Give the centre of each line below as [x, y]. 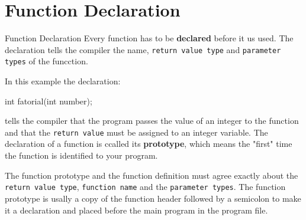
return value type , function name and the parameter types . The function [145, 187]
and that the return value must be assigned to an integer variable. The [136, 132]
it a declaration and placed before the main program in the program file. [136, 210]
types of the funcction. [46, 61]
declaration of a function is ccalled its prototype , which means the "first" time [149, 144]
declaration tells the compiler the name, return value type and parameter [143, 49]
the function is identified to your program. [81, 155]
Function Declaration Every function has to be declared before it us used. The [149, 38]
